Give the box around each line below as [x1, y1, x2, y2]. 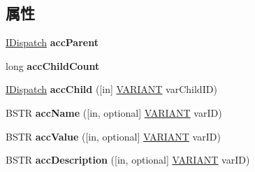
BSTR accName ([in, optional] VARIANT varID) [6, 105, 222, 120]
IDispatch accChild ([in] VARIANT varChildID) [6, 82, 217, 96]
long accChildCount [6, 58, 100, 73]
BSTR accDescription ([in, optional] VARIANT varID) [6, 152, 250, 167]
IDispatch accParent [6, 35, 99, 50]
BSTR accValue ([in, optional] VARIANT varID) [6, 129, 221, 143]
